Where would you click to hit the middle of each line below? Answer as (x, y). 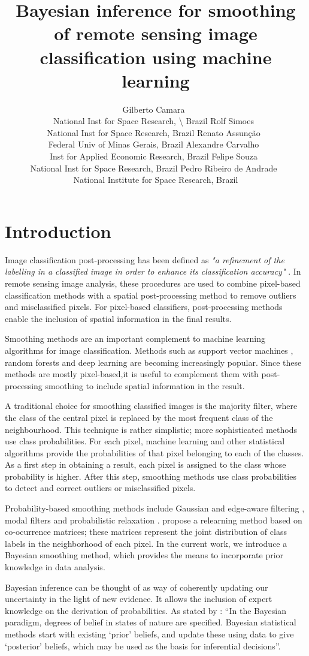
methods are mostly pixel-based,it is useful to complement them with (132, 374)
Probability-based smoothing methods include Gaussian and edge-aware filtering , (155, 508)
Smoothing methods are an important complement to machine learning (135, 338)
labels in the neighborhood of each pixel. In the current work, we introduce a (146, 543)
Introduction (58, 231)
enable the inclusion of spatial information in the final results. (118, 318)
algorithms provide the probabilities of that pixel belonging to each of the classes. (154, 452)
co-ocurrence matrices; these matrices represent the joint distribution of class (146, 532)
